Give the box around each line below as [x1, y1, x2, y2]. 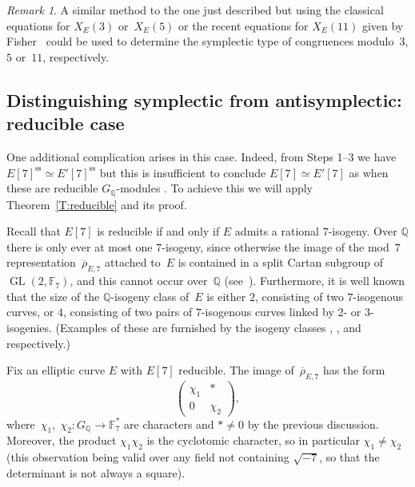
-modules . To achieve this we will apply [116, 180, 313, 196]
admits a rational [234, 223, 319, 240]
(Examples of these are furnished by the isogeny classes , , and [55, 319, 361, 335]
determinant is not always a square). [6, 464, 186, 481]
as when [349, 164, 389, 180]
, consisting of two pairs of [62, 303, 193, 320]
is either [206, 287, 246, 304]
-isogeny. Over [328, 223, 397, 240]
